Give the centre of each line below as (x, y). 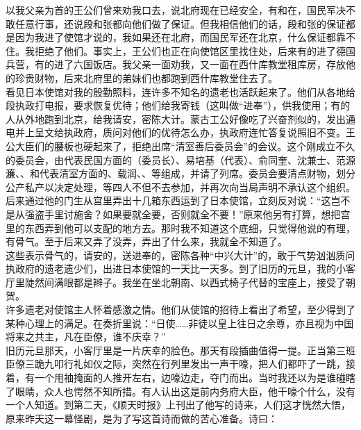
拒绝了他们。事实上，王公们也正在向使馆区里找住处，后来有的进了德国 (195, 50)
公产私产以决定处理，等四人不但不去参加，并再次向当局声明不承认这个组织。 (180, 187)
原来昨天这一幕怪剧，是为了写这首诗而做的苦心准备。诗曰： (142, 418)
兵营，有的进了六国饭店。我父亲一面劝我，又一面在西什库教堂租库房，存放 (176, 64)
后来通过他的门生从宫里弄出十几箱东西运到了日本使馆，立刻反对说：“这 (168, 200)
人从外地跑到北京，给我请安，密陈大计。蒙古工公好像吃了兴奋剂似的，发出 (176, 118)
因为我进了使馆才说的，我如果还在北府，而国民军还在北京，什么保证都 (175, 37)
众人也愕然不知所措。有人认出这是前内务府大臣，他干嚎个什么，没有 (200, 391)
